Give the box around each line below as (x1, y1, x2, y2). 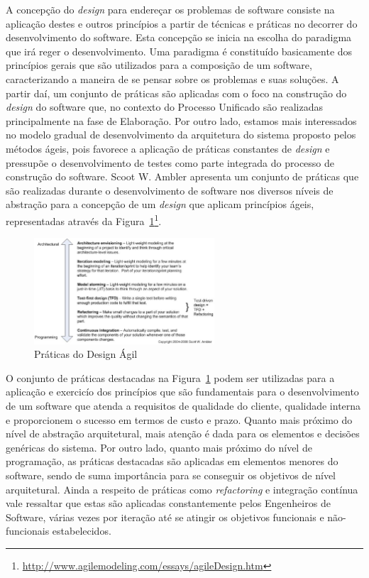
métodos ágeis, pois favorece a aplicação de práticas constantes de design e (6, 141, 330, 156)
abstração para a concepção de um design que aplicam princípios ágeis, (6, 197, 314, 212)
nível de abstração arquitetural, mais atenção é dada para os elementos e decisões (6, 426, 360, 441)
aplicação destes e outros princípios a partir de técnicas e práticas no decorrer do (6, 16, 358, 31)
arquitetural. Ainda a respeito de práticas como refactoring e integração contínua (6, 481, 358, 496)
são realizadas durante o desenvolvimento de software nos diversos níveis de (6, 182, 334, 197)
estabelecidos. (52, 523, 111, 538)
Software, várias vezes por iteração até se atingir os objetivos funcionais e (6, 509, 324, 524)
